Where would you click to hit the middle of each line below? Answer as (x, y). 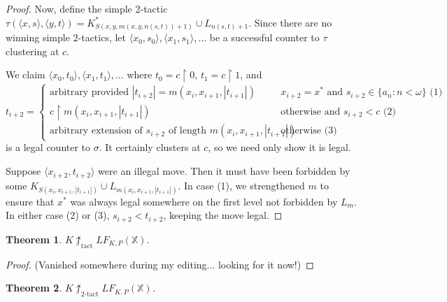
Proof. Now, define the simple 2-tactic (87, 8)
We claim (26, 74)
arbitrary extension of (96, 131)
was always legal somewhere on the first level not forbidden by (204, 201)
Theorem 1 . (34, 239)
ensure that (30, 201)
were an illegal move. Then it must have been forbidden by (224, 171)
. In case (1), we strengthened (241, 185)
